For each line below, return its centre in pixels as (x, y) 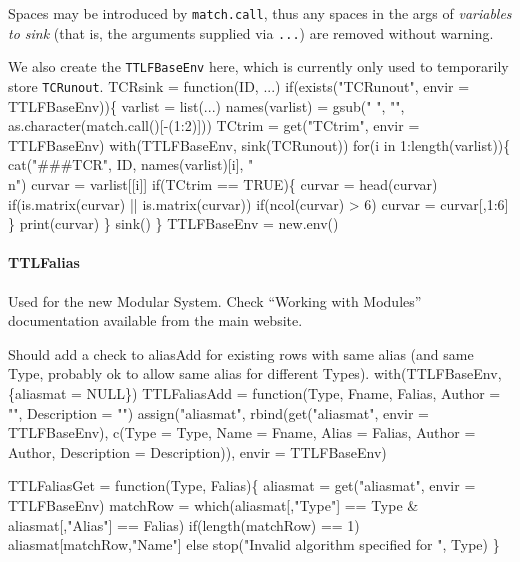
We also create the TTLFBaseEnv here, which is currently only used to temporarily (258, 66)
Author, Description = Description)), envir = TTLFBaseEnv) (197, 451)
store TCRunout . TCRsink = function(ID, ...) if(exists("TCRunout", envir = (239, 85)
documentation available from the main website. (155, 320)
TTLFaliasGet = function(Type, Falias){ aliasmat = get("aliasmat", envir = (242, 485)
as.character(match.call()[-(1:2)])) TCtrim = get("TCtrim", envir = (214, 125)
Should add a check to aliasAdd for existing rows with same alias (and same (241, 353)
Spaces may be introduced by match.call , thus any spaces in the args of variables (260, 13)
